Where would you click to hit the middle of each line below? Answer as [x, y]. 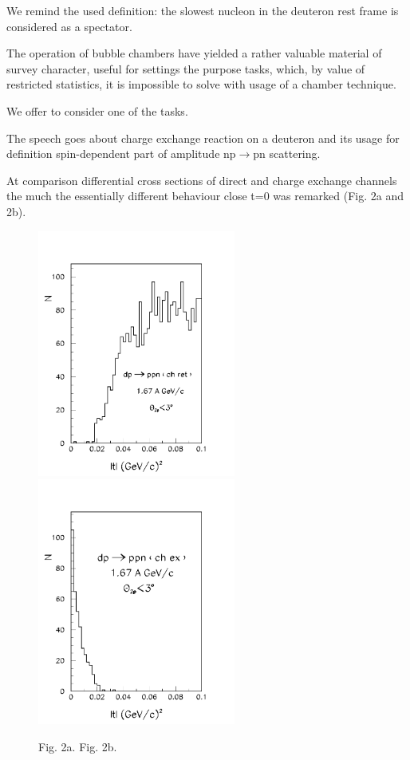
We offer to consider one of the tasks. [97, 110]
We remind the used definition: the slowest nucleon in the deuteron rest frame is [203, 10]
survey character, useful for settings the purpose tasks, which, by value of [186, 68]
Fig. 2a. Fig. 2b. [78, 746]
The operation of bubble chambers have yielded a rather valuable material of [194, 53]
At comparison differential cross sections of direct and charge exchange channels [202, 180]
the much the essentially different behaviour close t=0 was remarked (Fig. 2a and [205, 196]
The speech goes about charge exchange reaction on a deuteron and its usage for [203, 138]
